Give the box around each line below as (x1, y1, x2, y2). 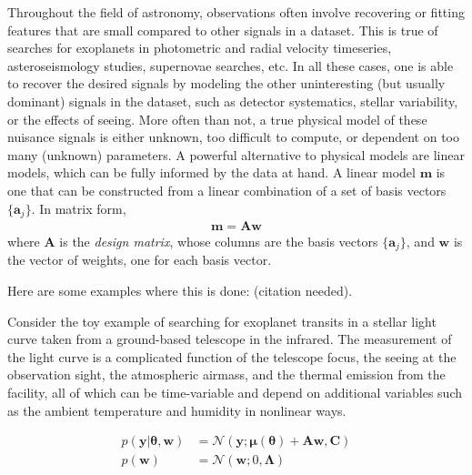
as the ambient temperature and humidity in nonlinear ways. (7, 400, 346, 419)
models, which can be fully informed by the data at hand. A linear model (7, 163, 416, 182)
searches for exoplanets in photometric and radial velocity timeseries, (7, 38, 392, 57)
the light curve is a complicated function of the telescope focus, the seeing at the (7, 347, 457, 366)
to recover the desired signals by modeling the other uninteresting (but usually (7, 74, 446, 93)
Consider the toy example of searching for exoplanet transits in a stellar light (7, 311, 437, 330)
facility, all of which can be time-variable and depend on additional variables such (7, 383, 462, 402)
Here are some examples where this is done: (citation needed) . (7, 281, 353, 300)
